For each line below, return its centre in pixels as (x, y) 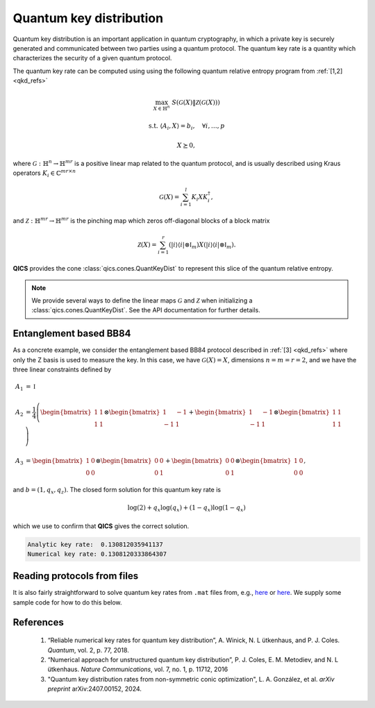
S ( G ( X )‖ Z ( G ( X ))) (195, 103)
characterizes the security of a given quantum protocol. (92, 58)
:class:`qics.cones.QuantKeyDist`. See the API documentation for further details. (146, 310)
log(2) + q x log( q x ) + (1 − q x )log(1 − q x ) (187, 508)
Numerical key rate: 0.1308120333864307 (97, 554)
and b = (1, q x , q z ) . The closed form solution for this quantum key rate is (117, 490)
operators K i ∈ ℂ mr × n (44, 174)
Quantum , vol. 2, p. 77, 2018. (89, 650)
